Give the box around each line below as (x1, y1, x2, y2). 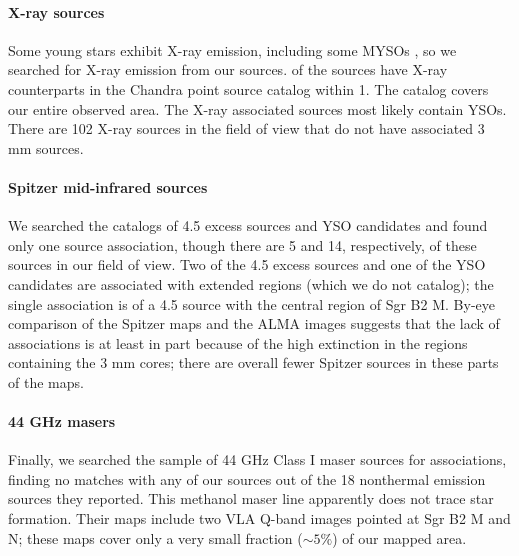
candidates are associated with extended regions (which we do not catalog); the (8, 273, 494, 294)
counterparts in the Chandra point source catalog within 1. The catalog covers (8, 78, 489, 99)
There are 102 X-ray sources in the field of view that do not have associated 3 (8, 118, 485, 139)
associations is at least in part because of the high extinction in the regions (8, 332, 468, 353)
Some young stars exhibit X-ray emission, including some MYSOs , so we (8, 39, 457, 60)
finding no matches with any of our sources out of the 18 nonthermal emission (8, 468, 486, 489)
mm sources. (8, 137, 84, 158)
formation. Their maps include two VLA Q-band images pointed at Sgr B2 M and (8, 508, 511, 529)
